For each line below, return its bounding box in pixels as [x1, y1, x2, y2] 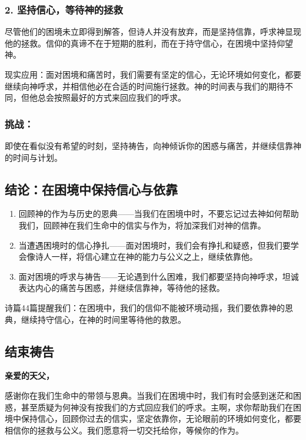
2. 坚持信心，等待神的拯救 [5, 2, 123, 16]
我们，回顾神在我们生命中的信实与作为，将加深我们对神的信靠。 [18, 219, 266, 231]
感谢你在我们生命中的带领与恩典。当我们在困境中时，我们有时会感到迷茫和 [5, 389, 293, 401]
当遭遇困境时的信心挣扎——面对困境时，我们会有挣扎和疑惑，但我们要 [18, 239, 291, 251]
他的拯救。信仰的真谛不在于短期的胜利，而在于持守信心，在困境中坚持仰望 [5, 37, 293, 49]
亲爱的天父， [5, 369, 54, 382]
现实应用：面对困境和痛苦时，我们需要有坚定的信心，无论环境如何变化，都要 [5, 68, 301, 80]
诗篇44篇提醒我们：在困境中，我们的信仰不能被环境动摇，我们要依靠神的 [5, 301, 285, 313]
